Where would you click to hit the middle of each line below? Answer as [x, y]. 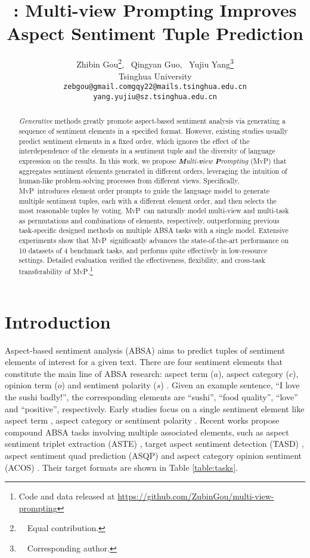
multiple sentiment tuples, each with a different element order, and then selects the [148, 200]
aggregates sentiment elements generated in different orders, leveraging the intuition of [153, 171]
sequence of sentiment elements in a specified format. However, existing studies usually [153, 131]
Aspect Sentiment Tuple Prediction [155, 33]
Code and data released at [67, 496]
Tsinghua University [155, 76]
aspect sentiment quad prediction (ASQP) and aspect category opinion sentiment [153, 456]
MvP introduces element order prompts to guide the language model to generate [144, 190]
